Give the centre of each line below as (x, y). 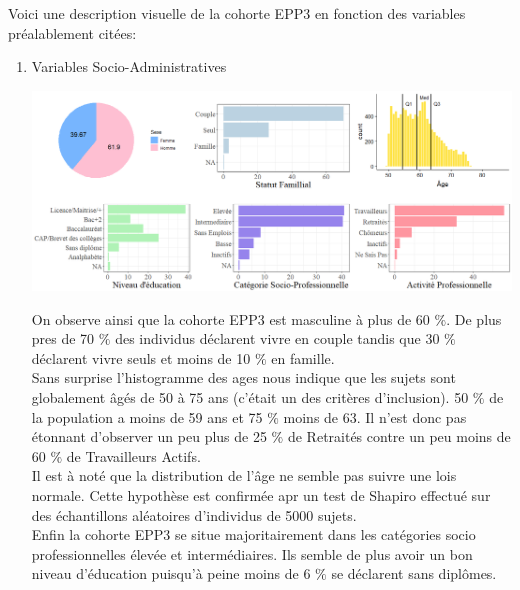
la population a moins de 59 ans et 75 (147, 416)
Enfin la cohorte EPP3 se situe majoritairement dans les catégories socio (253, 534)
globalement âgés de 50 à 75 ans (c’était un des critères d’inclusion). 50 (250, 396)
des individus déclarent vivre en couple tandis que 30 (277, 338)
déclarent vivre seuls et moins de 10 (141, 357)
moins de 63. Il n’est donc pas (375, 416)
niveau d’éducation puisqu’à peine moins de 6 (171, 573)
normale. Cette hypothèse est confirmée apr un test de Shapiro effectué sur (261, 494)
